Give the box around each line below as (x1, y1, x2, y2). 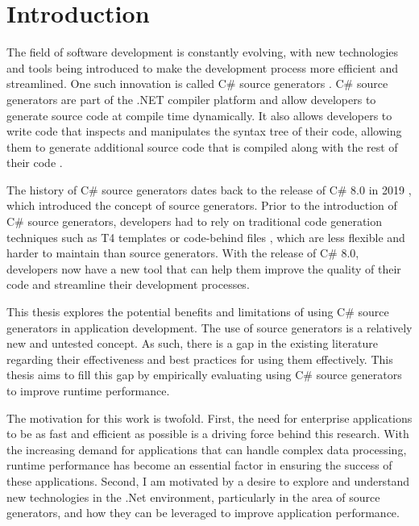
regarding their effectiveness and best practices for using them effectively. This (6, 350, 393, 367)
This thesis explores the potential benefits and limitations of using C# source (6, 303, 389, 320)
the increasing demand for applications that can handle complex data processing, (6, 440, 407, 457)
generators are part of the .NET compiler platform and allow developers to (6, 90, 376, 107)
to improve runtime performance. (6, 382, 170, 399)
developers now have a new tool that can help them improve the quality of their (6, 260, 401, 277)
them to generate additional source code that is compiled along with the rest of (6, 138, 398, 155)
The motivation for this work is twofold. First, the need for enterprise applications (6, 409, 413, 426)
